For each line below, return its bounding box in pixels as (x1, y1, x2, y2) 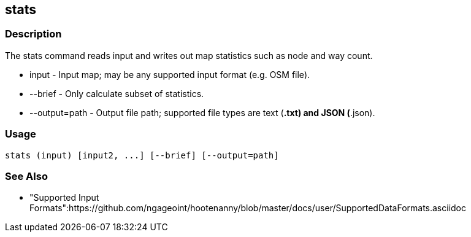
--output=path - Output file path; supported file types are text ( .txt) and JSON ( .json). (29, 107, 375, 118)
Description (5, 28, 62, 41)
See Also (5, 169, 48, 182)
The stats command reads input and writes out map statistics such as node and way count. (5, 50, 373, 61)
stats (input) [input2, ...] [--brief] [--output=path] (5, 150, 279, 160)
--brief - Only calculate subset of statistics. (29, 88, 204, 99)
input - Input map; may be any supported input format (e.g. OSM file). (29, 69, 310, 80)
